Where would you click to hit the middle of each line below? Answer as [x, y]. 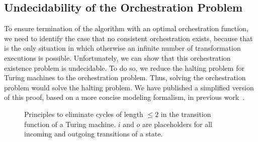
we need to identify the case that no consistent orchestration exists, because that [128, 38]
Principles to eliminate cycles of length [84, 114]
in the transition [186, 114]
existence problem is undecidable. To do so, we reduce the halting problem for [124, 67]
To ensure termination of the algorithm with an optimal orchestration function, [126, 28]
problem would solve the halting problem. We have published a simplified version [129, 87]
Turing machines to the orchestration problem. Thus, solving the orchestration [125, 78]
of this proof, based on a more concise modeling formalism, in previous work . [124, 97]
